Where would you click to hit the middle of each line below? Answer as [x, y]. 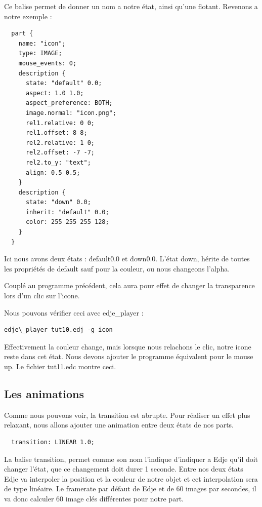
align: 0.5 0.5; [53, 172]
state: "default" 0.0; [64, 83]
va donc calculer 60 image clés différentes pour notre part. [94, 498]
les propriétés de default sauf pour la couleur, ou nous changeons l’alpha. [117, 268]
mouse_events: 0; [48, 63]
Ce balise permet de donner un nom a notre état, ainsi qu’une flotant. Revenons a [131, 6]
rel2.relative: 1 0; [60, 143]
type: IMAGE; [40, 53]
